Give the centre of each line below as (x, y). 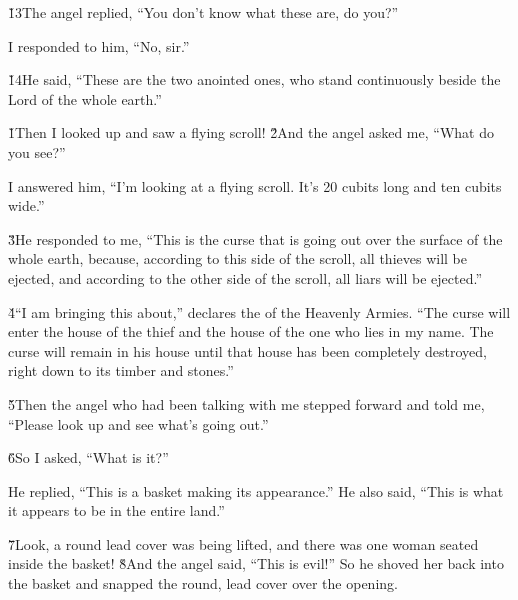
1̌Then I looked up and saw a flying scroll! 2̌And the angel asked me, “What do (251, 132)
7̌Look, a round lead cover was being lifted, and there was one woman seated (243, 543)
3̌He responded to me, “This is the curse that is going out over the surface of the (255, 238)
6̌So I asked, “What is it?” (88, 457)
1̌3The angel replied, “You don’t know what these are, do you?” (203, 12)
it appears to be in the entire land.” (116, 510)
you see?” (37, 151)
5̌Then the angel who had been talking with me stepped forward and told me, (246, 403)
